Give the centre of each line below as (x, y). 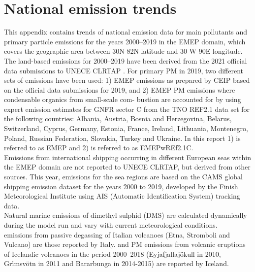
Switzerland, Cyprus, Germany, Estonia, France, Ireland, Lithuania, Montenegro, (126, 128)
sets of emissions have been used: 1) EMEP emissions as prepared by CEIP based (127, 80)
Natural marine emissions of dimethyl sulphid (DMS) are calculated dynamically (126, 215)
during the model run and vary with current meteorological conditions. (111, 225)
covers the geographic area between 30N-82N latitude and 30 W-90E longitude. (123, 51)
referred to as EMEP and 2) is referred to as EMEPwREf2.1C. (99, 148)
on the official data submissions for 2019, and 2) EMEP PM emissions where (120, 89)
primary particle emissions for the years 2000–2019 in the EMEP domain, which (125, 41)
